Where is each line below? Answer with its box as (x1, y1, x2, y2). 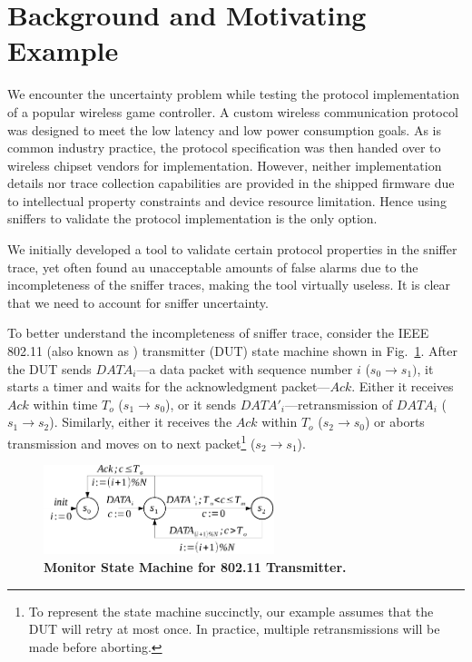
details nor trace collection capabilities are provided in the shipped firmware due (7, 173, 455, 193)
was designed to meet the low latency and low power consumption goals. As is (7, 120, 441, 139)
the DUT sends (7, 359, 92, 378)
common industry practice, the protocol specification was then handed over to (7, 138, 441, 157)
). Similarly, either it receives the (49, 412, 232, 431)
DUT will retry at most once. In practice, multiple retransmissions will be (28, 619, 440, 638)
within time (33, 394, 98, 413)
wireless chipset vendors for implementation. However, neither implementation (7, 155, 442, 174)
